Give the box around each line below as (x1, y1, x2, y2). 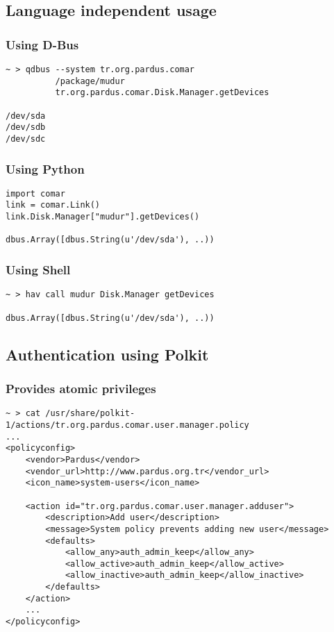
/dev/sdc (6, 133, 46, 144)
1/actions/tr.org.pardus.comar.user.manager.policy (6, 419, 249, 430)
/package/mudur (55, 76, 125, 86)
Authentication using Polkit (6, 343, 209, 365)
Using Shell (6, 261, 71, 278)
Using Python (6, 160, 85, 177)
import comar (6, 188, 65, 199)
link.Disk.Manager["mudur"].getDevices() (6, 212, 200, 222)
